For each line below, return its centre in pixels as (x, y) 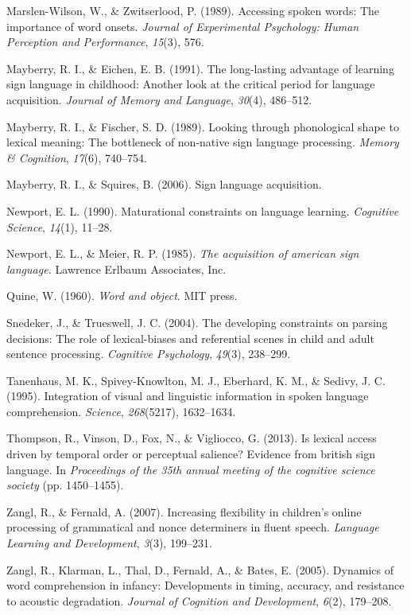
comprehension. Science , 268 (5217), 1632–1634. (121, 411)
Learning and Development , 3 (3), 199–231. (109, 543)
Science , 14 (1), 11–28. (60, 226)
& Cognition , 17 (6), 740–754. (77, 157)
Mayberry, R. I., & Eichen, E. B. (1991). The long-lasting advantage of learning (200, 68)
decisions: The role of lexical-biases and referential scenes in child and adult (190, 338)
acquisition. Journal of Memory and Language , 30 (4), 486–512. (159, 99)
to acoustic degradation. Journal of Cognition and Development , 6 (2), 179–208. (199, 600)
